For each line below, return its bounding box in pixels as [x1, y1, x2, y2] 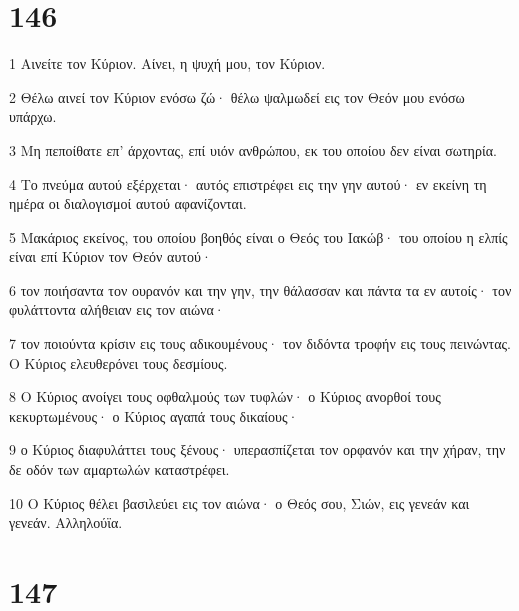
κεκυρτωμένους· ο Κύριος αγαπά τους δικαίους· [9, 405, 299, 426]
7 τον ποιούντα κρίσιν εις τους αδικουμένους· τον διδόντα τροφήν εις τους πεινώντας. [9, 333, 511, 354]
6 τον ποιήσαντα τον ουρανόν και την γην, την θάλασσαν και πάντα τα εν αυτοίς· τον [9, 279, 512, 300]
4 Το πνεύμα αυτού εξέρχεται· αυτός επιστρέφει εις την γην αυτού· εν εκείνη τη [9, 173, 487, 194]
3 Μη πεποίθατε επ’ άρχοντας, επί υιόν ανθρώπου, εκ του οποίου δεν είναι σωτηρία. [9, 139, 497, 160]
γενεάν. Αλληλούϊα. [9, 512, 123, 533]
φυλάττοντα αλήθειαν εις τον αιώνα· [9, 299, 225, 320]
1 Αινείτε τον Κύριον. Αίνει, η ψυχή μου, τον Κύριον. [9, 53, 326, 74]
